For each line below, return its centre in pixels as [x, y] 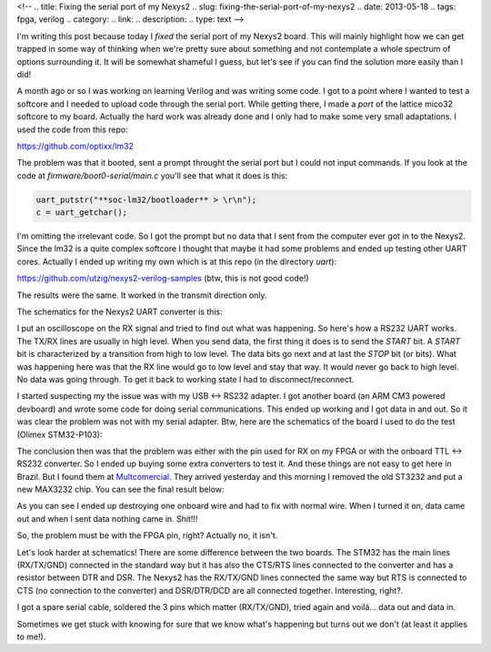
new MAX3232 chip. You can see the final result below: [120, 489]
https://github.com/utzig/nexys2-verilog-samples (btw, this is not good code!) [163, 279]
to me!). [31, 637]
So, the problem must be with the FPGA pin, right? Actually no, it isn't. [147, 535]
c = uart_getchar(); [81, 213]
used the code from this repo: [72, 129]
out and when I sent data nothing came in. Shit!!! [107, 518]
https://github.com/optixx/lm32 [75, 146]
